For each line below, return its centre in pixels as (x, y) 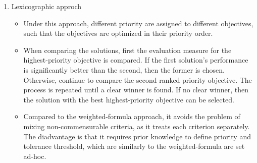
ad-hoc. (35, 156)
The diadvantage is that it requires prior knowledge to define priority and (137, 136)
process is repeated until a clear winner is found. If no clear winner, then (136, 90)
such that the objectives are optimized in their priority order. (118, 33)
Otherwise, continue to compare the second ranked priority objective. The (138, 79)
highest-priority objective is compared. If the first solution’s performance (136, 60)
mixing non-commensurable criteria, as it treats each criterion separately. (137, 126)
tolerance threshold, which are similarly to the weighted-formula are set (134, 146)
